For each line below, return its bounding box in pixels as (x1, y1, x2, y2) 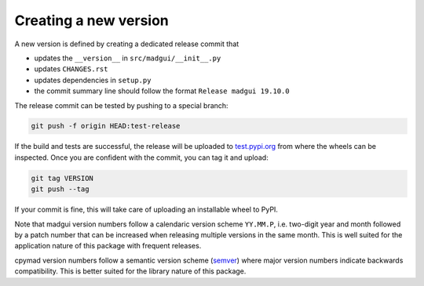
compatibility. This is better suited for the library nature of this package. (14, 266, 247, 276)
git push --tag (31, 185, 90, 194)
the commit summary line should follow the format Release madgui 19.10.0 (34, 86, 290, 96)
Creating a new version (14, 12, 169, 29)
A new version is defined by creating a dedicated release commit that (14, 39, 239, 49)
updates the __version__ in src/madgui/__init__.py (34, 53, 221, 63)
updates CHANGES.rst (34, 64, 108, 74)
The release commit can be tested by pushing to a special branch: (14, 100, 228, 110)
